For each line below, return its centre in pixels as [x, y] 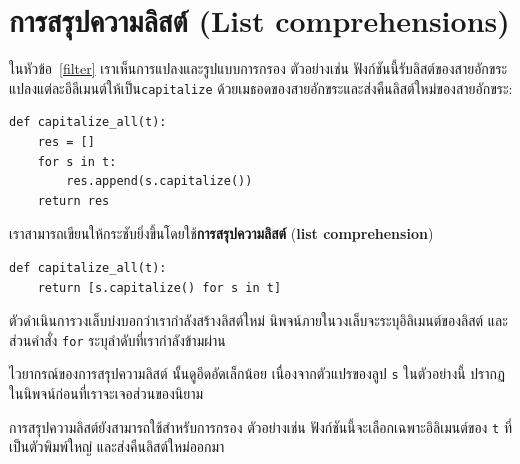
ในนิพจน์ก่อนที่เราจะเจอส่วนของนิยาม [106, 393]
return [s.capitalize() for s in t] [159, 287]
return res [73, 200]
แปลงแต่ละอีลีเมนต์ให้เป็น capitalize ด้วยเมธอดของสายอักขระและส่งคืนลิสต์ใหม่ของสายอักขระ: [261, 87]
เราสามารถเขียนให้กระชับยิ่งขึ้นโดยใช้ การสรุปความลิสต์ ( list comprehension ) [221, 233]
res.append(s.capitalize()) [159, 181]
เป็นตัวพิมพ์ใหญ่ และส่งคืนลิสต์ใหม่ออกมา [117, 446]
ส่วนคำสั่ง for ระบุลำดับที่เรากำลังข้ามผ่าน [117, 339]
